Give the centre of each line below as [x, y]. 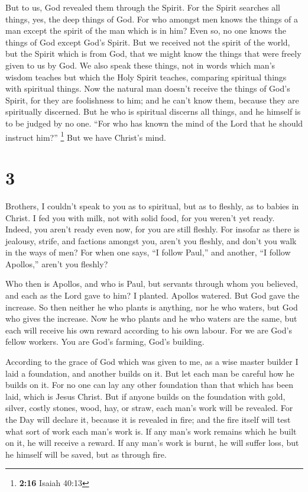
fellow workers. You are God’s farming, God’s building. [105, 342]
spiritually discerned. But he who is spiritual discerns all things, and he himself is [153, 111]
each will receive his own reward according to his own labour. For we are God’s [149, 330]
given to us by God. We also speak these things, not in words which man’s [140, 65]
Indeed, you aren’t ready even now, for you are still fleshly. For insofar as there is [153, 229]
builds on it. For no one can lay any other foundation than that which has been [149, 385]
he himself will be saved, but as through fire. [86, 454]
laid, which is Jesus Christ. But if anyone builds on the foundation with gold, [145, 396]
